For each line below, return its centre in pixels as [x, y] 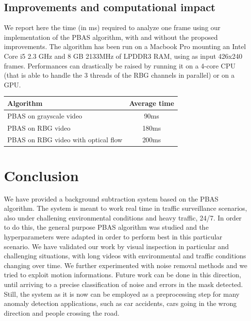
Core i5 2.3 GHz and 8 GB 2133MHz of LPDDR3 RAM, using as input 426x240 [123, 56]
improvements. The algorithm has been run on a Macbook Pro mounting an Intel [125, 46]
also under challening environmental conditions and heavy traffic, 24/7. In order [123, 217]
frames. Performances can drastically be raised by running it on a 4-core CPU [120, 65]
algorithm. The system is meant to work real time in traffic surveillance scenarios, [125, 208]
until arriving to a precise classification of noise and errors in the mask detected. [124, 284]
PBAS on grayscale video [45, 115]
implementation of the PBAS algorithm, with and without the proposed [111, 37]
